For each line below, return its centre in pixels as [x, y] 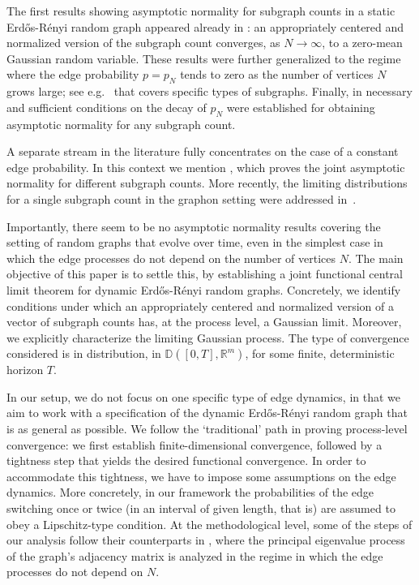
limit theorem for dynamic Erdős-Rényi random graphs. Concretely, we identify [204, 289]
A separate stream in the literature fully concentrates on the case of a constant [203, 151]
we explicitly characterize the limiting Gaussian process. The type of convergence [208, 337]
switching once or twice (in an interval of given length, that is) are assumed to [201, 508]
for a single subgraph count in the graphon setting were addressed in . [182, 198]
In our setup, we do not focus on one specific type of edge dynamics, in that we [204, 396]
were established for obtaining [301, 107]
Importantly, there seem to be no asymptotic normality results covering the [194, 226]
